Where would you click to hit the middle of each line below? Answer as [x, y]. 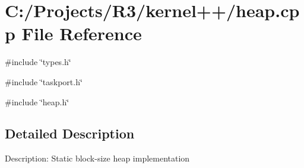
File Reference [82, 33]
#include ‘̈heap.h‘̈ [37, 101]
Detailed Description [70, 133]
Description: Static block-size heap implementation [97, 158]
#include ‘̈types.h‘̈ [38, 62]
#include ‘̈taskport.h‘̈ [44, 81]
